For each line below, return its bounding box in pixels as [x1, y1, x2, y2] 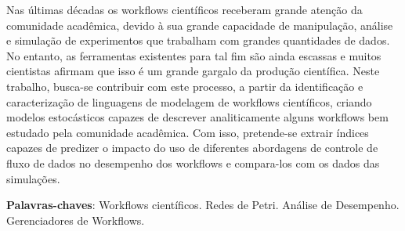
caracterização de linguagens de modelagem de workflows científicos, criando [6, 93, 372, 110]
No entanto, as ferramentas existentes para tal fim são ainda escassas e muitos [6, 47, 381, 63]
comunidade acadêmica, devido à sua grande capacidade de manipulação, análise [6, 16, 393, 33]
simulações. [6, 170, 60, 186]
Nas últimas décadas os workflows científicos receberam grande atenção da [6, 2, 363, 17]
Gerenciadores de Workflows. [6, 211, 145, 228]
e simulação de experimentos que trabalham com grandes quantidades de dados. [6, 32, 390, 49]
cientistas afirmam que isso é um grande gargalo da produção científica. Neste [6, 63, 380, 79]
